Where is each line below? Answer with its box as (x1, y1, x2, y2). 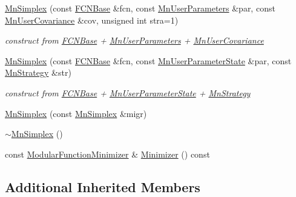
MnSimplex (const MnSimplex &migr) (5, 107, 147, 119)
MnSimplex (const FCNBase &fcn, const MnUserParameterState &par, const (5, 54, 292, 67)
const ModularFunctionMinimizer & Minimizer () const (5, 147, 210, 160)
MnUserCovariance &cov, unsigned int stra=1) (5, 13, 179, 26)
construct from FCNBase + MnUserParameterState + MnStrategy (5, 86, 251, 99)
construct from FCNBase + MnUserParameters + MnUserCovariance (5, 34, 264, 47)
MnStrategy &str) (5, 66, 71, 79)
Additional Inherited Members (5, 177, 200, 196)
